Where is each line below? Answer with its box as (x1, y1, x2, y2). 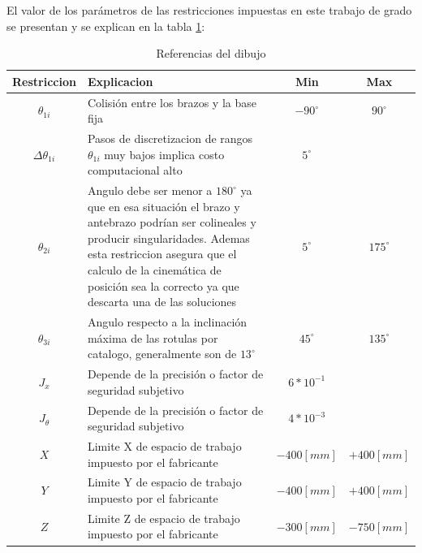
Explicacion (87, 72, 153, 89)
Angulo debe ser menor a (87, 182, 213, 199)
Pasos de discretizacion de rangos (87, 130, 253, 147)
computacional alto (87, 162, 183, 179)
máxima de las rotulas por (87, 329, 218, 346)
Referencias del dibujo (156, 45, 266, 62)
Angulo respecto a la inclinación (87, 313, 248, 331)
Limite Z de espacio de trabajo (87, 509, 240, 526)
